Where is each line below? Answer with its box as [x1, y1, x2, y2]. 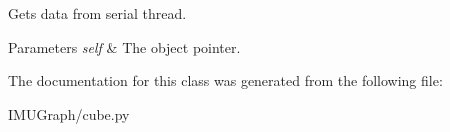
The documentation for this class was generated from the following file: [8, 70, 443, 91]
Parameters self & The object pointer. [8, 36, 241, 57]
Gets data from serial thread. [8, 3, 187, 23]
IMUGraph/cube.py [8, 103, 130, 124]
